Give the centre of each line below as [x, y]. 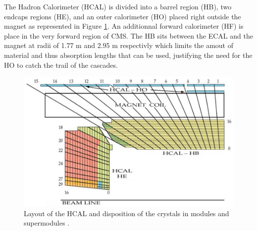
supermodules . [47, 223]
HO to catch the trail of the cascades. [61, 65]
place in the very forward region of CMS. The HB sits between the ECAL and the [128, 35]
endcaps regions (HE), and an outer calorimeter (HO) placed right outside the [123, 16]
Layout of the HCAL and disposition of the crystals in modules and [127, 213]
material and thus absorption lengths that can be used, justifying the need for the [128, 55]
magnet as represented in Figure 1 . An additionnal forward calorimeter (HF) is [124, 26]
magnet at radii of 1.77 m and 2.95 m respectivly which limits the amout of [119, 45]
